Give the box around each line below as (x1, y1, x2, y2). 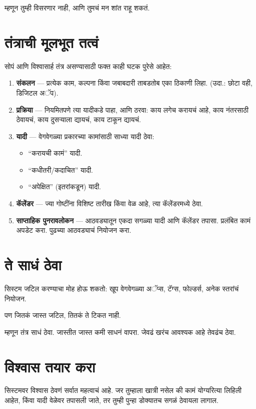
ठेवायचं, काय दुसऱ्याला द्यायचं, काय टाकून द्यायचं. (16, 114, 141, 125)
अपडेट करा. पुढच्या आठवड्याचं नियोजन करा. (16, 225, 131, 235)
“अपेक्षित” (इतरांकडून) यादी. (28, 181, 101, 192)
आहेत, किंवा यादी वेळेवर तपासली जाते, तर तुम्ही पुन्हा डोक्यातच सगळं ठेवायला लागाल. (4, 395, 218, 405)
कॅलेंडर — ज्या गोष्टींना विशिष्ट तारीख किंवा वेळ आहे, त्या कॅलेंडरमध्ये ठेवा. (16, 198, 203, 209)
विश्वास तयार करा (4, 356, 95, 376)
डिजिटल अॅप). (16, 87, 58, 98)
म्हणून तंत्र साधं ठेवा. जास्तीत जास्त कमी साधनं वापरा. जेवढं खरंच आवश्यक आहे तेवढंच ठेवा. (4, 326, 236, 337)
